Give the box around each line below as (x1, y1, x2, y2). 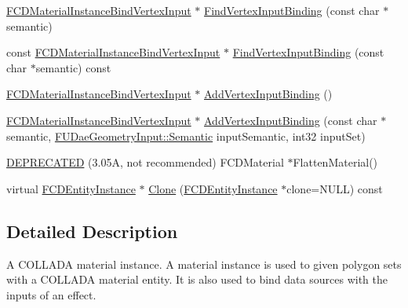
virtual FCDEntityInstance (6, 180, 136, 196)
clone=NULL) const (286, 180, 383, 196)
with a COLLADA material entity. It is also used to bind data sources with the (6, 271, 388, 288)
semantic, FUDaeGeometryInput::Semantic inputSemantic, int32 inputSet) (6, 127, 366, 144)
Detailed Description (6, 218, 178, 243)
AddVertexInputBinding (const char (204, 112, 377, 128)
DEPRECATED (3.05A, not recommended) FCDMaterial (6, 154, 284, 170)
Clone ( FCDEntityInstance (148, 180, 278, 196)
